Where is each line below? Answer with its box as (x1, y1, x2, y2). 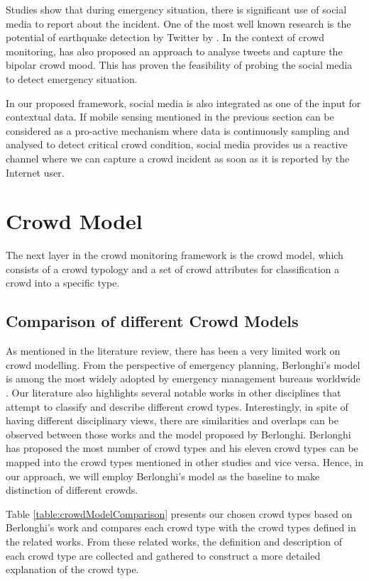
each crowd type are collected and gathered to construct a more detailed (6, 548, 321, 563)
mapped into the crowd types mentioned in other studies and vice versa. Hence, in (6, 454, 364, 469)
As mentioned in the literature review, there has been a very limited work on (6, 343, 341, 358)
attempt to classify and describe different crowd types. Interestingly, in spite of (6, 399, 348, 414)
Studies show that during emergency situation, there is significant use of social (6, 2, 347, 16)
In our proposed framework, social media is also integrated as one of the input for (6, 95, 361, 110)
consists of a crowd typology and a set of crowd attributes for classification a (6, 261, 340, 276)
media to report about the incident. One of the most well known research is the (6, 16, 351, 31)
